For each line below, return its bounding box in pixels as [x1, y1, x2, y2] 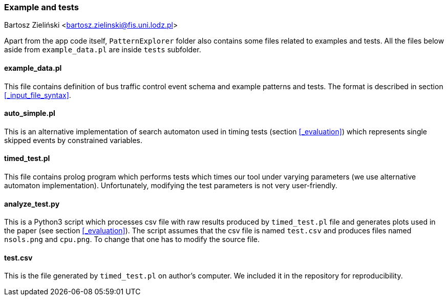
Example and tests [4, 2, 79, 12]
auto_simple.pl [4, 109, 55, 118]
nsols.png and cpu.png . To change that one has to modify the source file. [4, 235, 260, 244]
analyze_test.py [4, 199, 60, 208]
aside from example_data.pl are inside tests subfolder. [4, 45, 201, 54]
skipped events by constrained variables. [4, 135, 143, 145]
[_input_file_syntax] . [4, 90, 71, 99]
